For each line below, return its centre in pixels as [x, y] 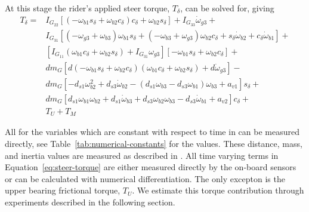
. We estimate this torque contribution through [218, 190]
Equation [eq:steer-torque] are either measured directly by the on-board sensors [151, 167]
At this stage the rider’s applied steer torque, [87, 8]
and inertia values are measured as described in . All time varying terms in [142, 155]
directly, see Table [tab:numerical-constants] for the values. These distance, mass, [154, 143]
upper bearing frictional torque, [63, 190]
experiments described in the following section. [90, 202]
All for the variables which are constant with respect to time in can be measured [152, 132]
